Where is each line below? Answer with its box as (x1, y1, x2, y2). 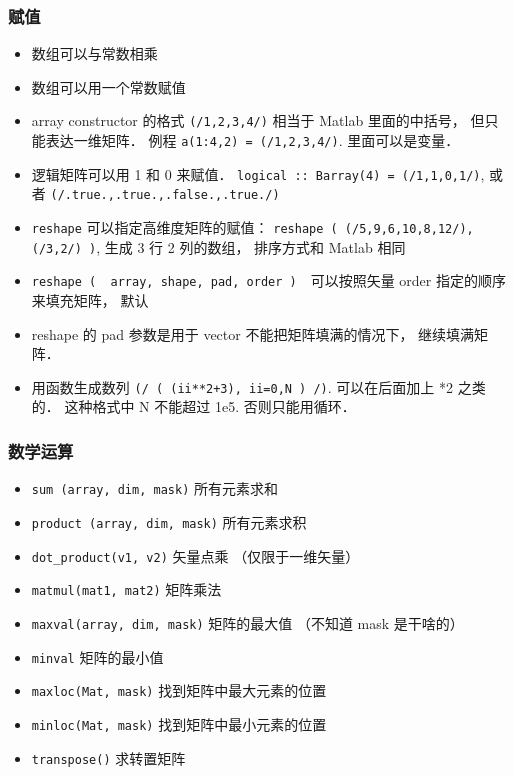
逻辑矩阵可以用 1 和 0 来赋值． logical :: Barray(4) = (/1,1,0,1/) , (31, 163, 485, 184)
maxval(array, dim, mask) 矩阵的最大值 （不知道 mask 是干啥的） (31, 612, 464, 633)
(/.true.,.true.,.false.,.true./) (50, 188, 280, 203)
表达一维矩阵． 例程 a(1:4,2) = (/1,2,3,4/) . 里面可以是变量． (45, 130, 460, 151)
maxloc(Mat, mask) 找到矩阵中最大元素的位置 (31, 680, 327, 701)
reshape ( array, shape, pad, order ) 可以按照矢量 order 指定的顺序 (31, 270, 506, 291)
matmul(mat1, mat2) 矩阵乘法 (31, 579, 222, 600)
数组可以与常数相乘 (31, 43, 158, 64)
